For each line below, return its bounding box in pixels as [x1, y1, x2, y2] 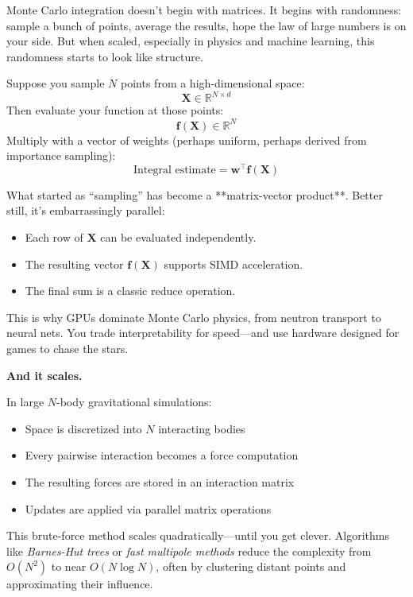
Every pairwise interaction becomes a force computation [25, 447, 299, 463]
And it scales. [6, 366, 83, 383]
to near [51, 558, 87, 575]
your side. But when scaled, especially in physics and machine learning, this [6, 33, 375, 49]
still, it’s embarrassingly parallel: [6, 202, 165, 219]
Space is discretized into [25, 420, 142, 436]
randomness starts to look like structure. [6, 48, 203, 64]
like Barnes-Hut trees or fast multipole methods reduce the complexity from [6, 542, 372, 559]
